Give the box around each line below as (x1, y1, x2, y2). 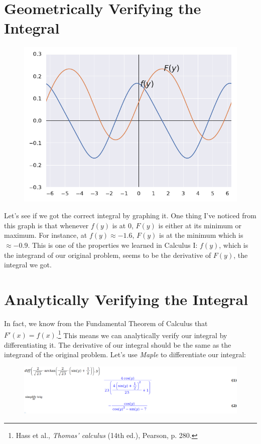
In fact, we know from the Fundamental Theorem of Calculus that (4, 318, 208, 328)
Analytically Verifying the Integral (4, 288, 248, 309)
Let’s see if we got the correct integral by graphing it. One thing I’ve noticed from (4, 210, 256, 221)
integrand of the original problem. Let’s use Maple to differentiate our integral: (4, 349, 246, 360)
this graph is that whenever (4, 220, 89, 230)
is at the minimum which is (159, 230, 243, 240)
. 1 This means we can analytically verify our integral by (56, 328, 227, 340)
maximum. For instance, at (4, 230, 87, 240)
